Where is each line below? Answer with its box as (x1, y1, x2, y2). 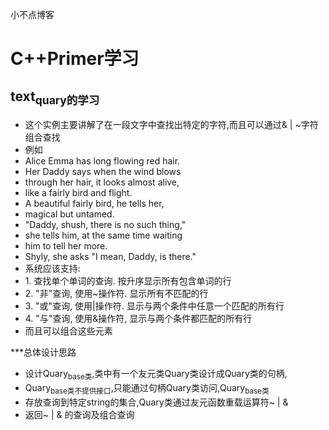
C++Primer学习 (10, 48, 140, 70)
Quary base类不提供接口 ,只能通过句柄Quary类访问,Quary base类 (24, 381, 270, 396)
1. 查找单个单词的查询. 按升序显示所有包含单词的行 (24, 275, 232, 287)
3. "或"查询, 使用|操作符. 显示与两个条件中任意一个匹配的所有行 (24, 300, 285, 312)
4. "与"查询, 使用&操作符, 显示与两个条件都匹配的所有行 (24, 313, 253, 325)
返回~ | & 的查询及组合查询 (24, 408, 135, 420)
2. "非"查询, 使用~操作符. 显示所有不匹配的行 (24, 288, 209, 300)
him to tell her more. (24, 240, 108, 252)
